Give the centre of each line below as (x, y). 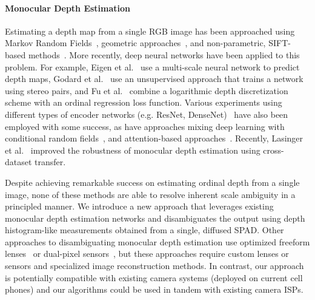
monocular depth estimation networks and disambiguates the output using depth (155, 218)
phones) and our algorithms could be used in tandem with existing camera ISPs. (154, 289)
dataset (18, 162)
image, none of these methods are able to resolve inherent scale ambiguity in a (150, 194)
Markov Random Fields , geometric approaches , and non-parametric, (135, 43)
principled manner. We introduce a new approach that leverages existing (139, 206)
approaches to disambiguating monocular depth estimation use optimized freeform (157, 241)
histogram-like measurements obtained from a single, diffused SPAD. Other (144, 230)
